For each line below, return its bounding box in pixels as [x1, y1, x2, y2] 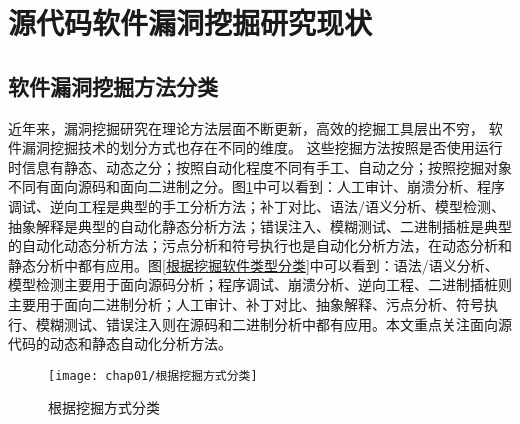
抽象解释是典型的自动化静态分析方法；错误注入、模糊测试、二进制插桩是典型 [8, 215, 512, 236]
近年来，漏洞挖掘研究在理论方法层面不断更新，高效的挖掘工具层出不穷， [8, 117, 484, 138]
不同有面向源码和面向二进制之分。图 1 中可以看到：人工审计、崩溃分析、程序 [8, 176, 505, 197]
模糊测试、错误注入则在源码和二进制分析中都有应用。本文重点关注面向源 [35, 313, 512, 334]
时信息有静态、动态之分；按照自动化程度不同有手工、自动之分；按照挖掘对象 [8, 156, 512, 177]
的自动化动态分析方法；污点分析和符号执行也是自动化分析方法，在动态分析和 [8, 235, 512, 256]
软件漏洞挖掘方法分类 [8, 70, 218, 101]
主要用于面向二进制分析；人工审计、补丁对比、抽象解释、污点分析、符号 [8, 293, 484, 314]
